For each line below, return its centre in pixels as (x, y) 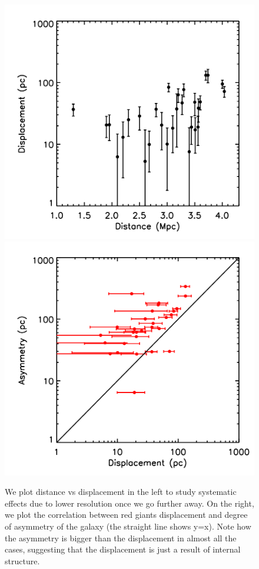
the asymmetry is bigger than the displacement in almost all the (121, 538)
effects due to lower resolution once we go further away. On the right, (129, 503)
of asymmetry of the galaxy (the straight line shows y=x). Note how (128, 526)
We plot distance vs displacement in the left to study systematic (121, 492)
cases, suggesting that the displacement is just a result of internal (123, 549)
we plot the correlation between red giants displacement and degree (126, 515)
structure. (22, 560)
